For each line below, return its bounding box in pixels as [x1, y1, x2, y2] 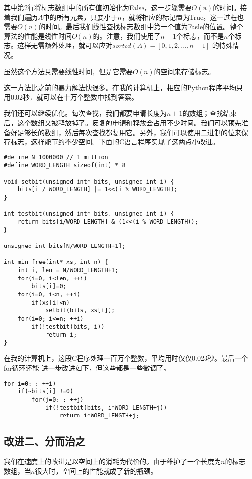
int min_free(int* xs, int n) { [4, 259, 108, 266]
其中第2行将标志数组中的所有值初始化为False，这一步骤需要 [4, 2, 192, 12]
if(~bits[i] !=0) [17, 388, 74, 395]
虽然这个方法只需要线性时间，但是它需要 [4, 66, 133, 76]
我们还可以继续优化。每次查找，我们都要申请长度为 [4, 108, 167, 118]
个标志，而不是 [176, 31, 224, 41]
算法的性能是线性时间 [4, 31, 72, 41]
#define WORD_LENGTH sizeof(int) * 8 [4, 162, 126, 169]
